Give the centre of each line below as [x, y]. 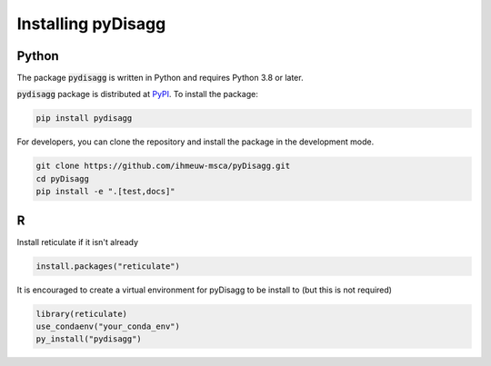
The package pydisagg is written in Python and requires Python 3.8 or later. [160, 78]
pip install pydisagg [84, 119]
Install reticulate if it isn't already [78, 242]
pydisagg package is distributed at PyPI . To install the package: [137, 94]
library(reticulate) [81, 314]
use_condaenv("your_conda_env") [108, 326]
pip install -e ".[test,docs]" [106, 192]
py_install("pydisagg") [89, 339]
